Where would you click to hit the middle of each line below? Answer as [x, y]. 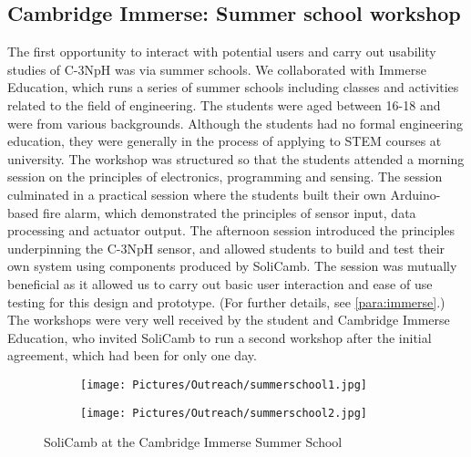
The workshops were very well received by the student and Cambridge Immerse [229, 320]
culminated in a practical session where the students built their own [197, 194]
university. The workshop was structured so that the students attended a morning [236, 158]
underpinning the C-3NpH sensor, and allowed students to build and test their [226, 248]
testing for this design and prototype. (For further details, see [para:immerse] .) [226, 301]
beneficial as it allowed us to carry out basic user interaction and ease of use [220, 283]
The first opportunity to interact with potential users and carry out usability [222, 52]
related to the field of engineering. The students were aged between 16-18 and [224, 104]
